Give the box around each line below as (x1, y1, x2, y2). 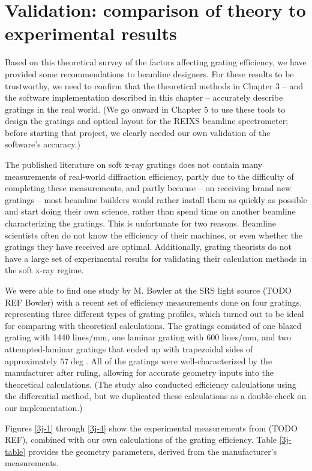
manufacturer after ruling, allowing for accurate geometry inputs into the (5, 366, 274, 379)
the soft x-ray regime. (5, 264, 84, 276)
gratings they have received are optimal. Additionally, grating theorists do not (5, 240, 292, 253)
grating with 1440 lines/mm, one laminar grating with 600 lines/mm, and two (5, 331, 292, 343)
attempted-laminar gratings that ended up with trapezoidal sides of (5, 342, 253, 355)
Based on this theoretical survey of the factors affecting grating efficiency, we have (5, 56, 307, 68)
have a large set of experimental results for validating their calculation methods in (5, 252, 307, 264)
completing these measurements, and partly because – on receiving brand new (5, 182, 292, 194)
